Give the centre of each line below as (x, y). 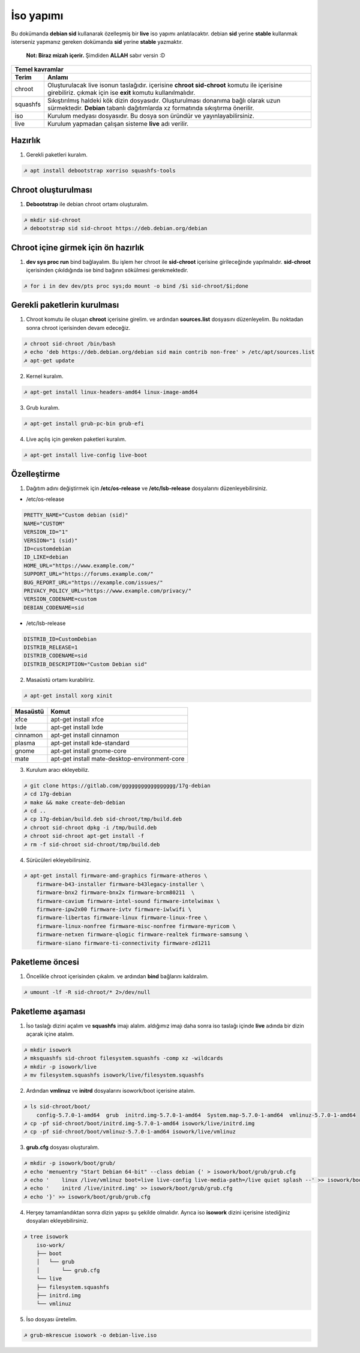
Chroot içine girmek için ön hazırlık (77, 247)
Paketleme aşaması (48, 1011)
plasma (25, 742)
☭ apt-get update (49, 360)
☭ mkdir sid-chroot (52, 220)
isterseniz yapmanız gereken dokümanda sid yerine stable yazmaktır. (97, 41)
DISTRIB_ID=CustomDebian (60, 639)
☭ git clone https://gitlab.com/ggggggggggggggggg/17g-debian (117, 785)
